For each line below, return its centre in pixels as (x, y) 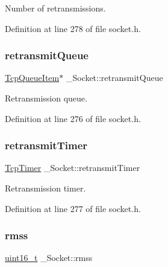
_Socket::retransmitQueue (114, 78)
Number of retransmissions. (55, 8)
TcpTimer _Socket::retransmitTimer (73, 168)
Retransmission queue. (46, 98)
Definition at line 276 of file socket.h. (73, 118)
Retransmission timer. (45, 188)
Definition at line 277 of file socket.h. (73, 208)
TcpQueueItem (32, 78)
